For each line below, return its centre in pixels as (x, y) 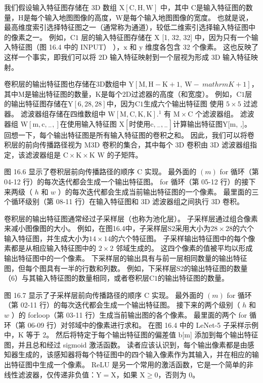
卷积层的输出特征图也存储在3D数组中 (65, 84)
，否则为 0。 (179, 374)
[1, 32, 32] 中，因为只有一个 (207, 37)
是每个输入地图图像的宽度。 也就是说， (188, 17)
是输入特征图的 (221, 7)
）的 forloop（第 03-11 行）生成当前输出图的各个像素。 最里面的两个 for (129, 315)
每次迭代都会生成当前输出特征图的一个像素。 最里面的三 (165, 191)
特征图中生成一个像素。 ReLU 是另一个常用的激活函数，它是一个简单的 (129, 364)
